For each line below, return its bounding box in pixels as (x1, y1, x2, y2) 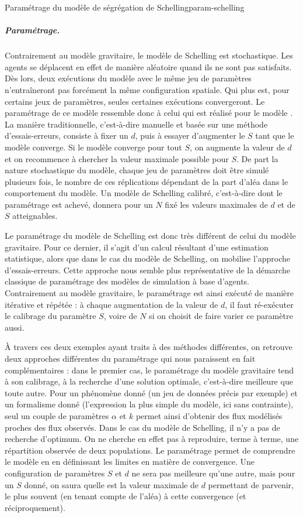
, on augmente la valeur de (190, 140, 285, 153)
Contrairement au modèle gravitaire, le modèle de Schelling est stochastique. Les (5, 49, 293, 61)
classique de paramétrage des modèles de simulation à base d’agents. (5, 275, 250, 287)
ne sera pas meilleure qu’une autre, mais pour (131, 466, 295, 479)
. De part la (236, 152, 278, 164)
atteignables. (12, 210, 58, 222)
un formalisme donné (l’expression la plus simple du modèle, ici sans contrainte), (5, 398, 294, 410)
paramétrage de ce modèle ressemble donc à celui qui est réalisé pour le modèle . (5, 107, 293, 119)
